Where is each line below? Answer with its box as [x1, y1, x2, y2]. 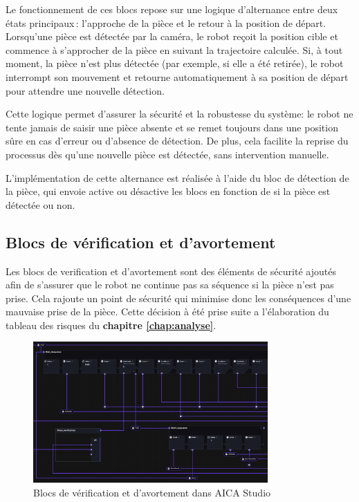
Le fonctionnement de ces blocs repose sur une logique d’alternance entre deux [6, 2, 338, 16]
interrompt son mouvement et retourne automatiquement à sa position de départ [6, 69, 349, 84]
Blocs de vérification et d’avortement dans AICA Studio [33, 485, 271, 499]
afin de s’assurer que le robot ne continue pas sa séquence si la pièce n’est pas [6, 277, 334, 292]
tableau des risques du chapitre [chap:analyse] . [6, 317, 217, 332]
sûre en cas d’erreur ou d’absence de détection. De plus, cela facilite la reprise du [6, 133, 349, 148]
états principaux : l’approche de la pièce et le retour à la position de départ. [6, 15, 326, 30]
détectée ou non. [6, 197, 75, 212]
